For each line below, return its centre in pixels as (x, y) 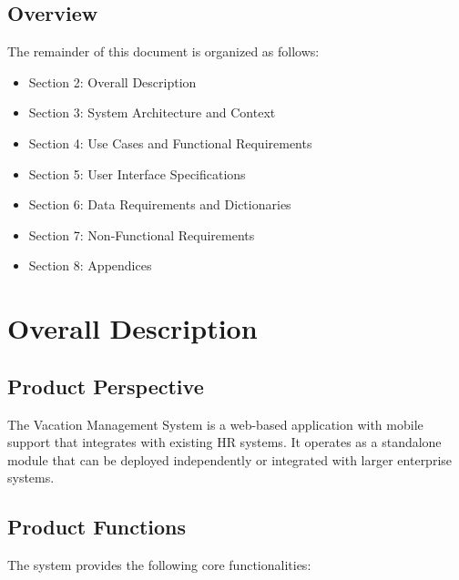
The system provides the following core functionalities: (159, 565)
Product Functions (97, 527)
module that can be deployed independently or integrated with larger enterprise (230, 459)
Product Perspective (106, 386)
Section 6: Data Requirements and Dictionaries (160, 204)
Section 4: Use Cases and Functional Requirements (170, 142)
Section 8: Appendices (90, 265)
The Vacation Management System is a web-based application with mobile (215, 424)
